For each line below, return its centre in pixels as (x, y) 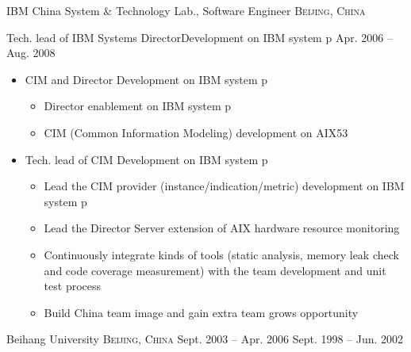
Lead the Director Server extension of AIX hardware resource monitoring (222, 228)
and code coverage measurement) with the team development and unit (215, 270)
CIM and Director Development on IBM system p (146, 79)
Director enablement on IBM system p (138, 106)
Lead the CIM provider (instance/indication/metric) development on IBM (224, 186)
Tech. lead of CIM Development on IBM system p (146, 159)
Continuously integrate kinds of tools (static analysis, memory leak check (221, 254)
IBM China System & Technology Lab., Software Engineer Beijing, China (186, 10)
